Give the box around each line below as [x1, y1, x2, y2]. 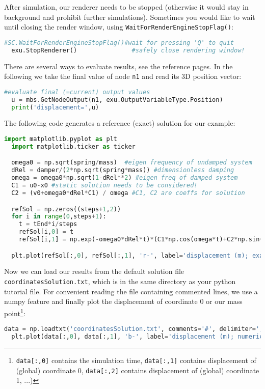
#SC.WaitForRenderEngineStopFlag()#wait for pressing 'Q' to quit [4, 39, 234, 46]
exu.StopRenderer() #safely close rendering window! [11, 46, 245, 54]
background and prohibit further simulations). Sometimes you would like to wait [4, 11, 255, 22]
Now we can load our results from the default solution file [4, 266, 184, 276]
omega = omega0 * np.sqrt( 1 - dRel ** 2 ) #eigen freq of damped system [11, 174, 238, 182]
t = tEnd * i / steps [18, 220, 77, 228]
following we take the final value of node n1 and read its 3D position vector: [4, 71, 242, 81]
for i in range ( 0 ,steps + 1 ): [11, 213, 107, 220]
